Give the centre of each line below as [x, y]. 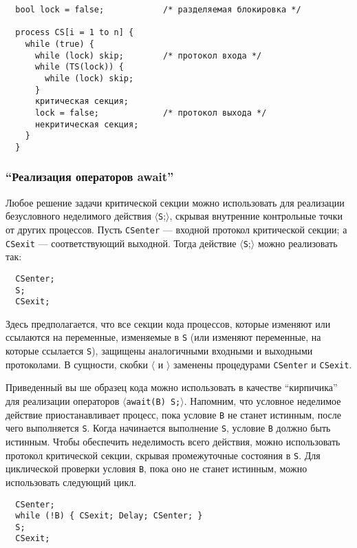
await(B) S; [153, 402]
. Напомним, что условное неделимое [262, 401]
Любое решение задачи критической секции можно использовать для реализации [175, 202]
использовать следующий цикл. [71, 482]
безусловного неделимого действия [78, 216]
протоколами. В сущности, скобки [77, 364]
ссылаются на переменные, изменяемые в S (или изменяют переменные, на [163, 337]
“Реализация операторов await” [90, 177]
